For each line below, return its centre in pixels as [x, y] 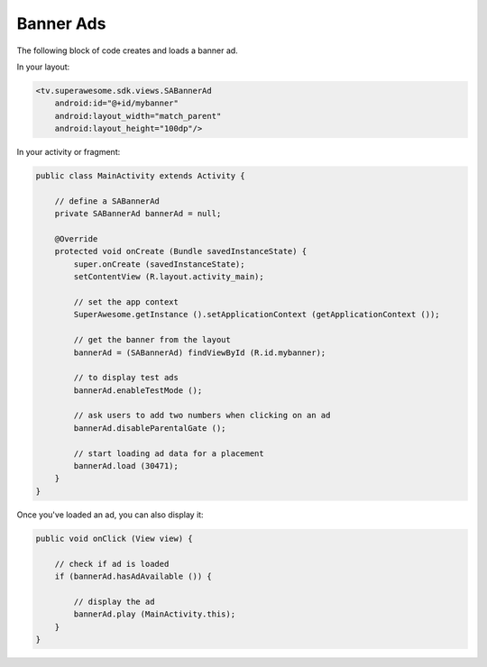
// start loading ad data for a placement [169, 453]
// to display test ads [126, 378]
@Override [76, 239]
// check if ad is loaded [112, 564]
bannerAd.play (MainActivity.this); [155, 614]
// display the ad [114, 601]
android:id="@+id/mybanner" [117, 103]
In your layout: [43, 67]
